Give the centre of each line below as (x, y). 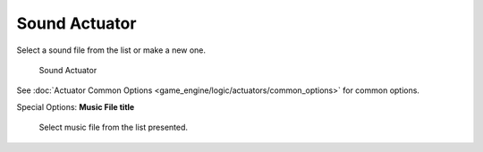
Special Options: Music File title (76, 106)
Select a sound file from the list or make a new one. (111, 50)
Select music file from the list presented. (113, 127)
